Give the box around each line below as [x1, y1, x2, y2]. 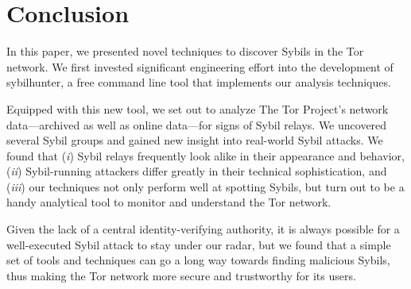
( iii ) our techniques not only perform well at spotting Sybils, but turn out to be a [6, 178, 405, 195]
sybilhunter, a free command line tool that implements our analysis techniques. [6, 74, 391, 91]
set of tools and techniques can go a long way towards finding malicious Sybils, [6, 252, 390, 268]
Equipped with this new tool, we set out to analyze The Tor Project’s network [6, 100, 389, 117]
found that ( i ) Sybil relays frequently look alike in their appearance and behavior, [6, 147, 405, 164]
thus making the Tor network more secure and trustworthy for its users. [6, 267, 356, 283]
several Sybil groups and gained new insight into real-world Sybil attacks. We [6, 132, 383, 148]
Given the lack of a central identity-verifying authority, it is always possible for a [6, 221, 400, 237]
